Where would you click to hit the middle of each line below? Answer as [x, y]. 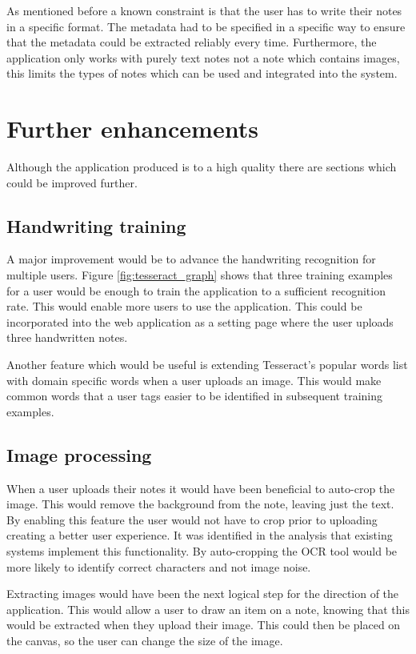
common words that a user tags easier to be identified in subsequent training [194, 396]
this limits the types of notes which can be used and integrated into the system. [202, 73]
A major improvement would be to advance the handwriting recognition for [191, 259]
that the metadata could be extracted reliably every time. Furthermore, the [192, 42]
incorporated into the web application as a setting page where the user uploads [200, 321]
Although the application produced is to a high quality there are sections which [202, 167]
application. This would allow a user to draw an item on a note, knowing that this [208, 609]
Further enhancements [132, 128]
